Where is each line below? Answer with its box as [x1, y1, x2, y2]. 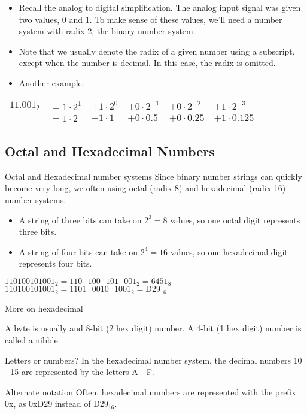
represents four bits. [19, 257, 92, 270]
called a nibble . [5, 334, 60, 346]
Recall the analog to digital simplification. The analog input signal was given [19, 1, 301, 13]
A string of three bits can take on [19, 213, 142, 226]
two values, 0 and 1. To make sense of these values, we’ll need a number [19, 13, 282, 25]
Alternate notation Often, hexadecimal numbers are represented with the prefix [5, 385, 296, 398]
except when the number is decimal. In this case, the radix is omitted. [19, 56, 276, 69]
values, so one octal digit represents [170, 213, 300, 226]
